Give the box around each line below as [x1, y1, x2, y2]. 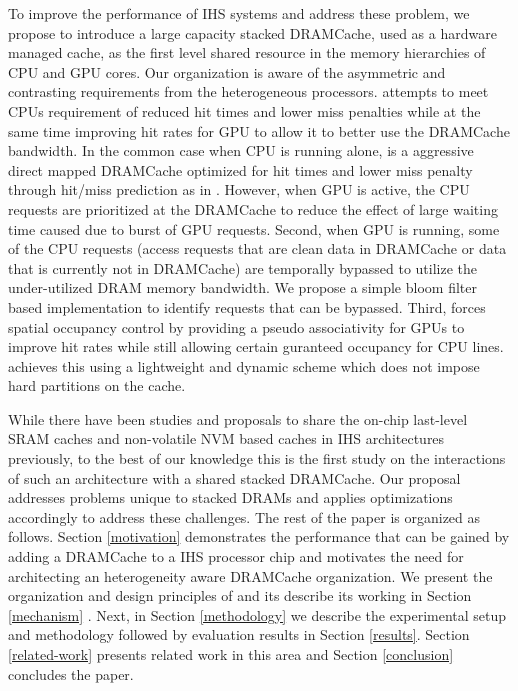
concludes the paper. [8, 663, 134, 684]
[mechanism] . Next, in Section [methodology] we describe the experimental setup [8, 604, 507, 625]
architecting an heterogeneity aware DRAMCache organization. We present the [8, 565, 493, 586]
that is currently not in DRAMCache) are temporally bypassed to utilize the [8, 257, 477, 278]
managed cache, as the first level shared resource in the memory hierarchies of [8, 42, 486, 63]
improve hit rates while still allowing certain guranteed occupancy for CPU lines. [8, 336, 504, 357]
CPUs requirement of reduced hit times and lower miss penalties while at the [8, 100, 481, 121]
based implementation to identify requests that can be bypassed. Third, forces [8, 296, 486, 317]
